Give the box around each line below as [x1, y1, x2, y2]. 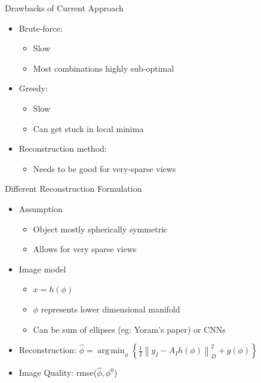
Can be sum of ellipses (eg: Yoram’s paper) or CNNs [33, 323, 226, 335]
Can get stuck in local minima [33, 122, 144, 134]
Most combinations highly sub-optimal [33, 62, 174, 74]
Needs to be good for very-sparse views [33, 162, 176, 174]
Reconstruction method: [19, 142, 107, 155]
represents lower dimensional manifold [41, 302, 180, 315]
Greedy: [19, 82, 48, 94]
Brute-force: [19, 22, 63, 34]
